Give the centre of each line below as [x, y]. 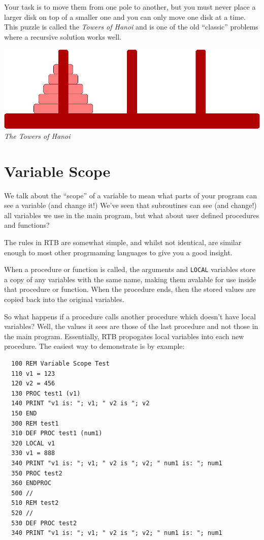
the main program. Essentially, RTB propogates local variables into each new [124, 336]
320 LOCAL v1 [33, 443]
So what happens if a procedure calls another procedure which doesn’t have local [130, 316]
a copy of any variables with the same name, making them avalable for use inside [130, 279]
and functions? [27, 225]
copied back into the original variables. [64, 299]
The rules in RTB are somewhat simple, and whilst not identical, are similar [123, 242]
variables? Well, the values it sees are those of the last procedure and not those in [131, 326]
